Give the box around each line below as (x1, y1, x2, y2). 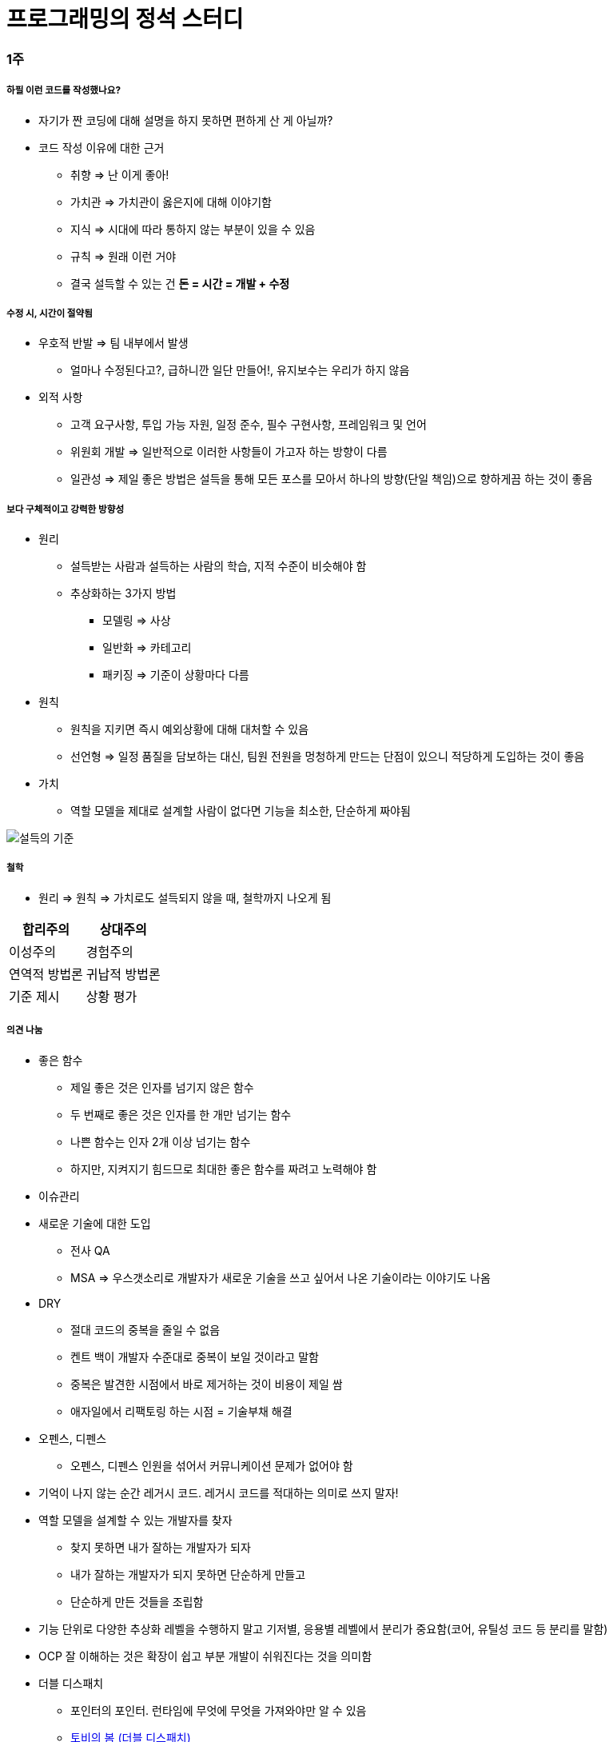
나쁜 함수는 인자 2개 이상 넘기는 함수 (70, 1134, 251, 1149)
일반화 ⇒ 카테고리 (102, 641, 192, 655)
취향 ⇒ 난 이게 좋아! (70, 167, 169, 182)
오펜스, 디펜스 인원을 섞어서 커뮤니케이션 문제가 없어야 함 (70, 1458, 353, 1472)
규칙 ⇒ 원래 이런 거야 (70, 249, 177, 263)
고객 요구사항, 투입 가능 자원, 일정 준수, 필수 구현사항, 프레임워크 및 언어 (70, 418, 427, 432)
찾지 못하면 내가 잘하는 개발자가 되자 (70, 1540, 251, 1554)
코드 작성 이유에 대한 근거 (38, 140, 165, 154)
